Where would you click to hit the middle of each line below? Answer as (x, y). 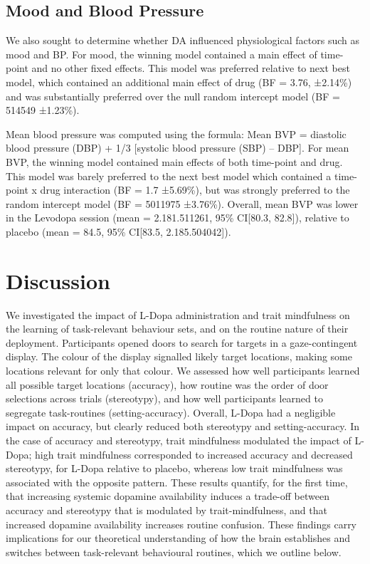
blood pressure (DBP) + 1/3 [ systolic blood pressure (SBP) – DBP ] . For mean (178, 148)
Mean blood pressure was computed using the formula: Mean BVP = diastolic (176, 134)
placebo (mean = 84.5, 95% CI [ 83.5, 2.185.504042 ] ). (118, 231)
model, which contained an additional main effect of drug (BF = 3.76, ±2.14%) (179, 82)
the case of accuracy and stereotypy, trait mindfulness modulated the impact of (179, 440)
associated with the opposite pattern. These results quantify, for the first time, (177, 482)
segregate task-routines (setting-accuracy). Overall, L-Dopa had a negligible (171, 412)
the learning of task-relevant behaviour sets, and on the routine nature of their (177, 329)
